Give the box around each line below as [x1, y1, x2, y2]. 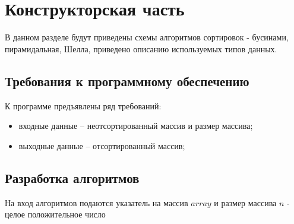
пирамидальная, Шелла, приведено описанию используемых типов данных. [5, 42, 277, 55]
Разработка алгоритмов [5, 168, 140, 187]
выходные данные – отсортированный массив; [18, 139, 185, 152]
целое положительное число [5, 208, 106, 220]
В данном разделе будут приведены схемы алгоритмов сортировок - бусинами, [5, 31, 289, 43]
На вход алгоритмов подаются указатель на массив [5, 196, 188, 209]
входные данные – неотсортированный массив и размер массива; [18, 119, 253, 132]
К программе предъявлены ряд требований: [5, 99, 162, 112]
